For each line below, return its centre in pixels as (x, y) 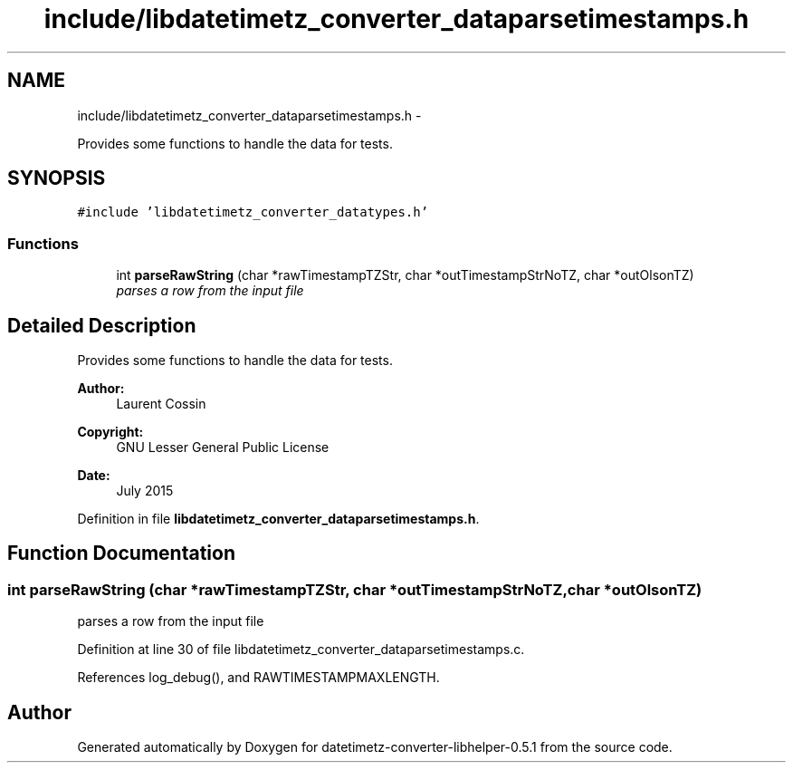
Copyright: (110, 432)
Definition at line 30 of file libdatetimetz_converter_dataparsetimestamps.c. (301, 650)
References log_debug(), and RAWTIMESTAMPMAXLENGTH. (258, 678)
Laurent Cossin (161, 404)
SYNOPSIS (57, 178)
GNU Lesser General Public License (223, 448)
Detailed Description (102, 325)
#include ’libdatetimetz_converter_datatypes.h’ (253, 212)
